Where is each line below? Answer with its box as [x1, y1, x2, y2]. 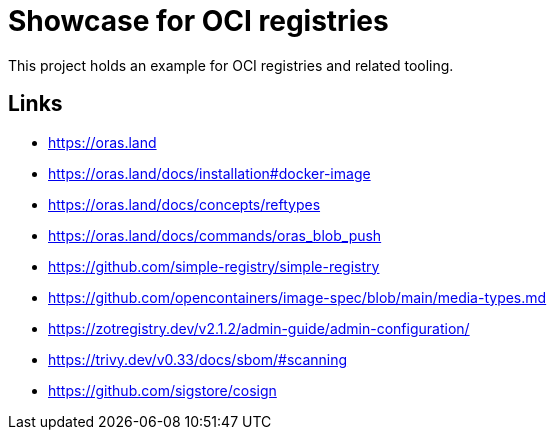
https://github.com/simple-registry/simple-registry [48, 257, 380, 275]
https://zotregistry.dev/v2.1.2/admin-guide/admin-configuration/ [48, 319, 470, 337]
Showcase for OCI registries [8, 4, 389, 38]
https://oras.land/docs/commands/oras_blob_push [48, 226, 382, 244]
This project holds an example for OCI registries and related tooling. [8, 56, 454, 74]
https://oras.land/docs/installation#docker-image [48, 164, 371, 182]
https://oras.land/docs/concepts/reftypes [48, 195, 321, 213]
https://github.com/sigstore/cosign [48, 381, 277, 399]
